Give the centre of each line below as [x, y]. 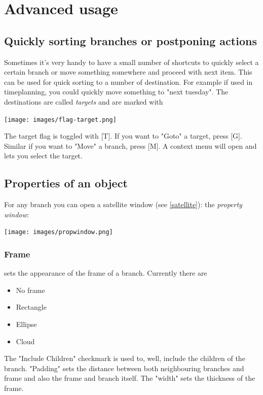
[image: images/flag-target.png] [60, 120]
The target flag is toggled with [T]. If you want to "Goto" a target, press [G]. [123, 136]
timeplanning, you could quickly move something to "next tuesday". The [116, 92]
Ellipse [26, 324]
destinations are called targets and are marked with [84, 101]
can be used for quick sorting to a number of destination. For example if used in [128, 81]
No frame [30, 290]
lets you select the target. [43, 156]
